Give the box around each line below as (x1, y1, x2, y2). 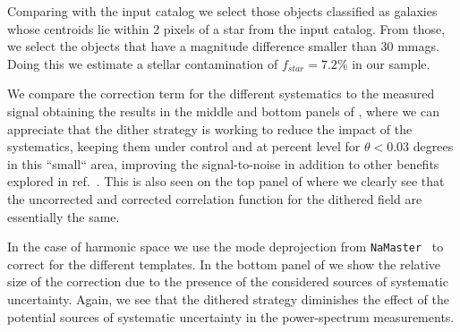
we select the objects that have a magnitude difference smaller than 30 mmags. (7, 37, 439, 55)
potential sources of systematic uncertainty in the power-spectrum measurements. (7, 307, 455, 326)
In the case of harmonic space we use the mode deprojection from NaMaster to (7, 237, 444, 256)
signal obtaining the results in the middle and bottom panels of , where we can (7, 101, 439, 120)
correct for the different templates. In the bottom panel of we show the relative (7, 254, 441, 273)
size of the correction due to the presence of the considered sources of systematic (7, 272, 448, 291)
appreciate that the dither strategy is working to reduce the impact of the (7, 119, 413, 138)
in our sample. (352, 54, 430, 72)
